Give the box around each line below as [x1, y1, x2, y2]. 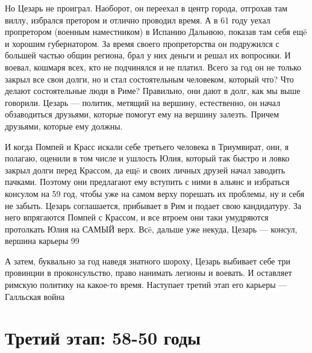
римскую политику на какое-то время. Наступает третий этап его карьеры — [5, 278, 287, 291]
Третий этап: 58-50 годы [5, 325, 201, 350]
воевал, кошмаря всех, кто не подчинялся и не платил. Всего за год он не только [5, 60, 302, 73]
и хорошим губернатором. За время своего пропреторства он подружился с [5, 37, 279, 49]
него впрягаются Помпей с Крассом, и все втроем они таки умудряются [5, 211, 269, 223]
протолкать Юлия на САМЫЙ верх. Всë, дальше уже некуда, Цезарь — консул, [5, 222, 298, 235]
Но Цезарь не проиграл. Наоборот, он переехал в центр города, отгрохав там [5, 2, 288, 14]
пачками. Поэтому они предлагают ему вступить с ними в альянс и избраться [5, 175, 290, 188]
